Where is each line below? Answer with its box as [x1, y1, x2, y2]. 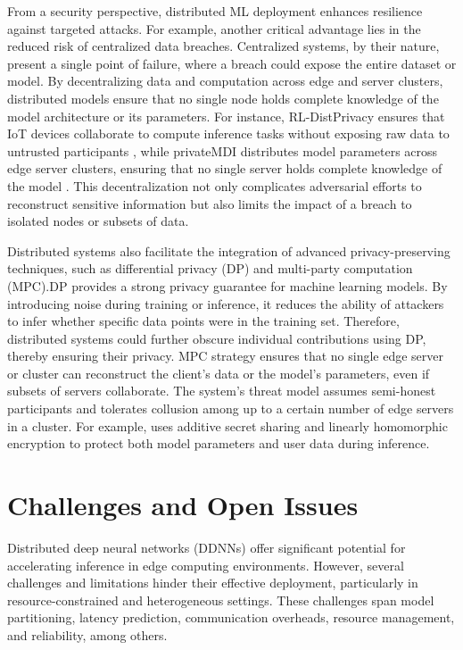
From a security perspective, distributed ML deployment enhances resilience [7, 2, 423, 20]
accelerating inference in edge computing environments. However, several [7, 555, 404, 574]
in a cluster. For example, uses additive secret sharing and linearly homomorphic [7, 416, 448, 435]
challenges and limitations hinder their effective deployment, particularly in [7, 573, 418, 592]
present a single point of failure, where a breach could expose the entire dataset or [7, 54, 457, 72]
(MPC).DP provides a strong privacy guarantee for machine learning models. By [7, 276, 448, 295]
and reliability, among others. [7, 625, 168, 644]
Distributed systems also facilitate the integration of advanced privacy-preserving [7, 241, 451, 260]
